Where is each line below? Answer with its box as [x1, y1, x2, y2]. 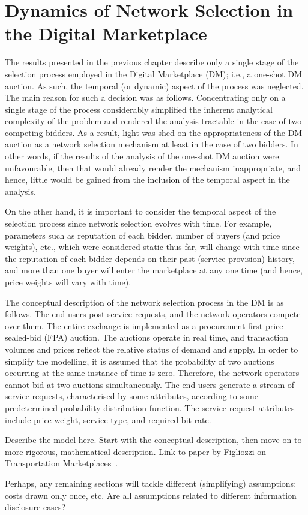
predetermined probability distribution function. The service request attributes [5, 401, 295, 414]
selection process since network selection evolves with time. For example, [5, 217, 272, 230]
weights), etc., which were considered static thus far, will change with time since [5, 240, 300, 253]
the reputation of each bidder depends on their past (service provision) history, [5, 252, 295, 264]
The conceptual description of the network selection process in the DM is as [5, 296, 284, 308]
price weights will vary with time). [5, 276, 131, 288]
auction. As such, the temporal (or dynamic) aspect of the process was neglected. [5, 79, 304, 92]
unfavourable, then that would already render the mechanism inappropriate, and [5, 161, 301, 174]
